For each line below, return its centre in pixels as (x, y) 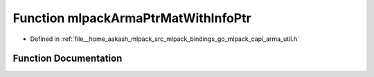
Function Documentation (68, 59)
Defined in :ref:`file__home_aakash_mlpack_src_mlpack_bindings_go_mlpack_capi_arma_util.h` (164, 39)
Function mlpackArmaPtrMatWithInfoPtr (132, 18)
